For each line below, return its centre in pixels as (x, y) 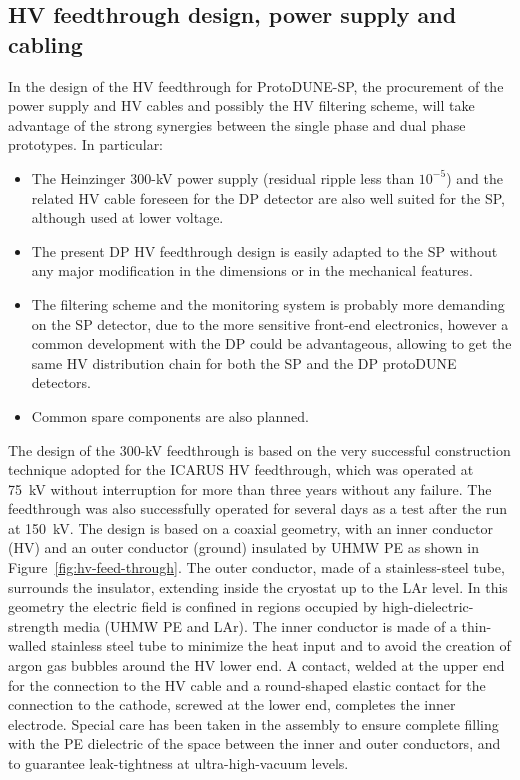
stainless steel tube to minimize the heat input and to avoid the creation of (281, 645)
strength (33, 625)
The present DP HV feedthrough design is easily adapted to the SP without (264, 250)
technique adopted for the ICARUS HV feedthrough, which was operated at (241, 469)
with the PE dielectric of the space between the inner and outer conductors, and (254, 743)
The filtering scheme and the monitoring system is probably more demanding (268, 303)
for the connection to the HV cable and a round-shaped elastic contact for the (247, 684)
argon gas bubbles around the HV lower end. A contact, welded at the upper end (256, 665)
